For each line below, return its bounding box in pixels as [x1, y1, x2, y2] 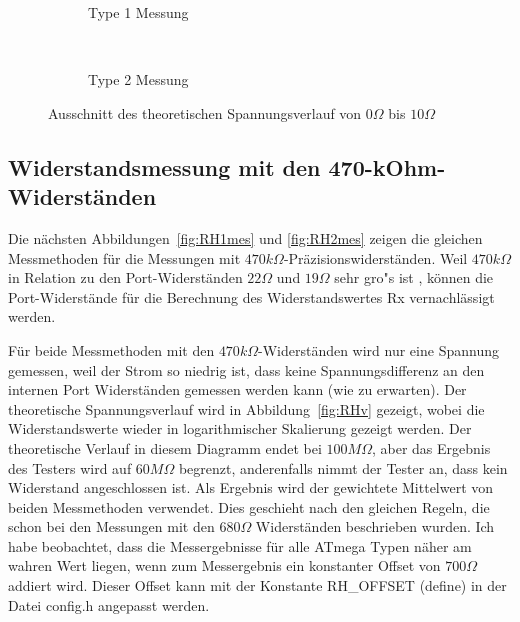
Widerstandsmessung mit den [8, 151, 321, 182]
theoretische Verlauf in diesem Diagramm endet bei [8, 437, 322, 458]
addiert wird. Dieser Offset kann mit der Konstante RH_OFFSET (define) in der [8, 575, 507, 596]
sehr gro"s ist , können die [334, 267, 494, 288]
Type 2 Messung [88, 69, 189, 90]
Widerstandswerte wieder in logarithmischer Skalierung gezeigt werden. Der [8, 418, 472, 439]
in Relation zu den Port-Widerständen [8, 267, 243, 288]
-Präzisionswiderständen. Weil [283, 247, 468, 268]
